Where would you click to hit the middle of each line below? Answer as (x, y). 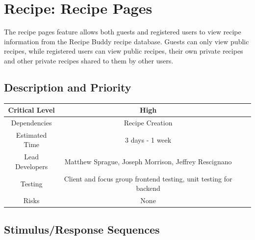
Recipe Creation (148, 123)
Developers (31, 166)
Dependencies (31, 123)
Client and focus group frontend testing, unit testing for (148, 178)
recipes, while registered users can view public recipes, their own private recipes (124, 51)
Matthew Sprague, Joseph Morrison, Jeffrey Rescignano (148, 162)
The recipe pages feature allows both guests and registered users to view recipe (123, 32)
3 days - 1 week (148, 139)
